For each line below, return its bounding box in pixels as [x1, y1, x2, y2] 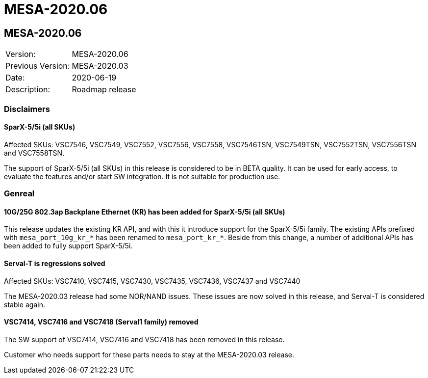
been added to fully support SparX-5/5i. [4, 242, 133, 250]
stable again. [4, 300, 45, 309]
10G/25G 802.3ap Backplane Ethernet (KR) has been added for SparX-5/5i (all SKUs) [4, 207, 285, 216]
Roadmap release [72, 84, 136, 95]
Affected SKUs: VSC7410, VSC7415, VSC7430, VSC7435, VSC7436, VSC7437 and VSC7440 [4, 276, 301, 285]
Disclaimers [4, 104, 50, 114]
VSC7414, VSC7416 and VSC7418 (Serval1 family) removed [4, 318, 199, 326]
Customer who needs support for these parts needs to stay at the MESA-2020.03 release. [4, 350, 294, 359]
